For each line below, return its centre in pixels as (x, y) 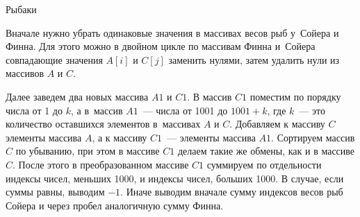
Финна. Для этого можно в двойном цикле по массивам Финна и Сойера (161, 46)
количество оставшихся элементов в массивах (103, 124)
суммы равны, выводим (55, 192)
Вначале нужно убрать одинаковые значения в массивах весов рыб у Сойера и (172, 32)
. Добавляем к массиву (277, 124)
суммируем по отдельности (264, 164)
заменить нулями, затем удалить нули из (254, 59)
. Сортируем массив (313, 137)
